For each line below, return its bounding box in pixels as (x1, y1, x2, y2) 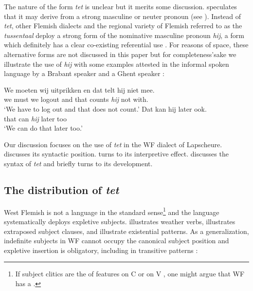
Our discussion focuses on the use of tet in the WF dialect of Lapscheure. (4, 139, 222, 149)
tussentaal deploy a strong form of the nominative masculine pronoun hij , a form (4, 30, 244, 40)
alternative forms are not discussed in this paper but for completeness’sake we (4, 49, 236, 59)
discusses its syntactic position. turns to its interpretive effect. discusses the (4, 149, 229, 159)
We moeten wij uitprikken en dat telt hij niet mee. (4, 84, 155, 95)
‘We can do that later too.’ (4, 123, 83, 133)
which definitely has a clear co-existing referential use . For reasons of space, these (4, 39, 249, 50)
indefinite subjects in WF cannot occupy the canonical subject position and (4, 235, 229, 246)
